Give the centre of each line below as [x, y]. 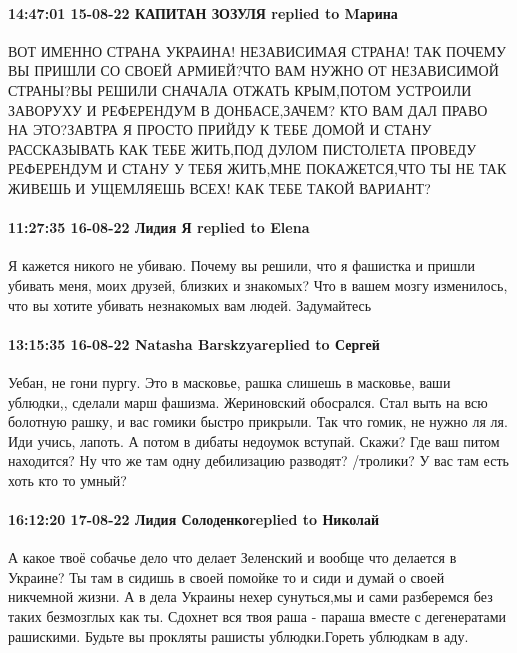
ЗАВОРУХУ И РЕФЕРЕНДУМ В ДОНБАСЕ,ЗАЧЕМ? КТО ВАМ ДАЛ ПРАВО [248, 109]
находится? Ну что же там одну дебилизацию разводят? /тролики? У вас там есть [258, 460]
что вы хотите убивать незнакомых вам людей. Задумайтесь [190, 304]
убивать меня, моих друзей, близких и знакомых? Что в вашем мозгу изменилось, [258, 284]
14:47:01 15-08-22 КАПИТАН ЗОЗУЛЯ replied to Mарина [203, 12]
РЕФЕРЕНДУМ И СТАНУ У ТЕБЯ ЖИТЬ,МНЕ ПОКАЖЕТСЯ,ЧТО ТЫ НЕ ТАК [257, 168]
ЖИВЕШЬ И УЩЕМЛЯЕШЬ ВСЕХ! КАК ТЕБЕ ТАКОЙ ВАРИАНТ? [219, 187]
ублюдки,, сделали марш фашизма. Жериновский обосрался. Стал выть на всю [248, 401]
